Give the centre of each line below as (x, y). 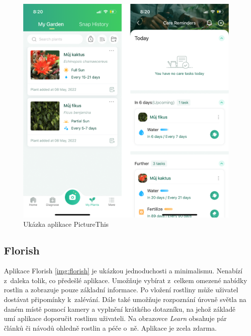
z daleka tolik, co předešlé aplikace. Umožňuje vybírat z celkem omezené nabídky (125, 280)
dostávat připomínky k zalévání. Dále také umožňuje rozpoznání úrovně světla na (125, 299)
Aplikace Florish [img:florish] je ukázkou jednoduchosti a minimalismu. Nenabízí (123, 271)
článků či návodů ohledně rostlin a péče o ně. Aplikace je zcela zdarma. (110, 328)
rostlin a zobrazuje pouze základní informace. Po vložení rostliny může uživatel (121, 290)
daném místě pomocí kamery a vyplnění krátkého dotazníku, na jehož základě (120, 309)
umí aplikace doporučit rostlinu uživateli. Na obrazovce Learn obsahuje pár (115, 318)
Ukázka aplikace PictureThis (66, 224)
